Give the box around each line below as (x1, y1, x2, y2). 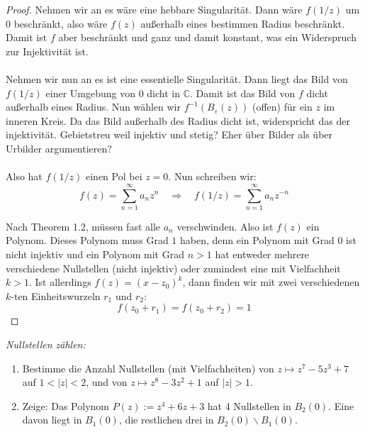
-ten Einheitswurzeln (11, 288, 101, 303)
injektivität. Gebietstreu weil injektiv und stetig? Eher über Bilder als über (6, 127, 333, 142)
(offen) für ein (252, 99, 313, 114)
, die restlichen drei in (118, 412, 214, 427)
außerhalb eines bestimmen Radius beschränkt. (140, 16, 345, 31)
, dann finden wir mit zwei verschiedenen (182, 275, 360, 289)
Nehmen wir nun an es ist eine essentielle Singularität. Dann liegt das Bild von (6, 71, 348, 86)
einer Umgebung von (45, 85, 135, 100)
